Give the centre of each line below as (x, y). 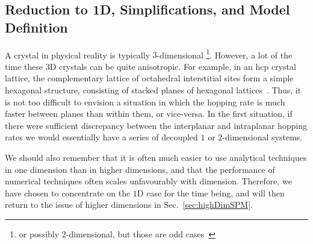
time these (24, 66)
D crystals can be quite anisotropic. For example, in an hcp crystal (173, 66)
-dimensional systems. (262, 137)
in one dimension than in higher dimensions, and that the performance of (140, 169)
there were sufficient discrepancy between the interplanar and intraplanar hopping (156, 125)
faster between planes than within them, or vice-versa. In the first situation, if (149, 114)
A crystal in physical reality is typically (78, 55)
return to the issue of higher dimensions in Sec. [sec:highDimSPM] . (129, 205)
